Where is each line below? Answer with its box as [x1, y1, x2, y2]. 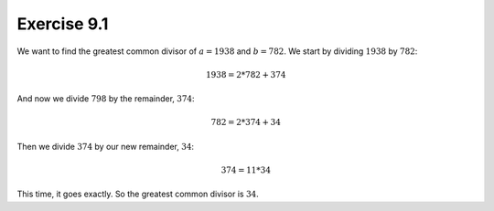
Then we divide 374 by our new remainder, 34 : [16, 141, 195, 152]
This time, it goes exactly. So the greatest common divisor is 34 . [16, 188, 260, 200]
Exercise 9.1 [16, 14, 109, 34]
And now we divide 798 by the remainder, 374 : [16, 93, 196, 104]
